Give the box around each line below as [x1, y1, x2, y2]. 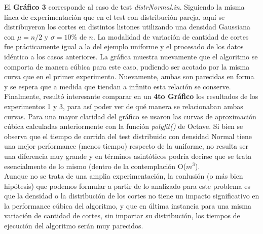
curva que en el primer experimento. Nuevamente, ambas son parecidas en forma [4, 71, 254, 82]
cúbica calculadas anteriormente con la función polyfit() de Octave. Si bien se [4, 121, 243, 131]
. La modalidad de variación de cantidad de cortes [93, 31, 249, 42]
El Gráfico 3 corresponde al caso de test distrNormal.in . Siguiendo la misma [4, 2, 245, 12]
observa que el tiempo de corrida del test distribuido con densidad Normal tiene [4, 130, 252, 141]
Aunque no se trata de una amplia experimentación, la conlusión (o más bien [4, 171, 243, 181]
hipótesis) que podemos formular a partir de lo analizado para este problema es [4, 180, 250, 191]
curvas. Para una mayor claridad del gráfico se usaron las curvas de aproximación [4, 111, 256, 121]
